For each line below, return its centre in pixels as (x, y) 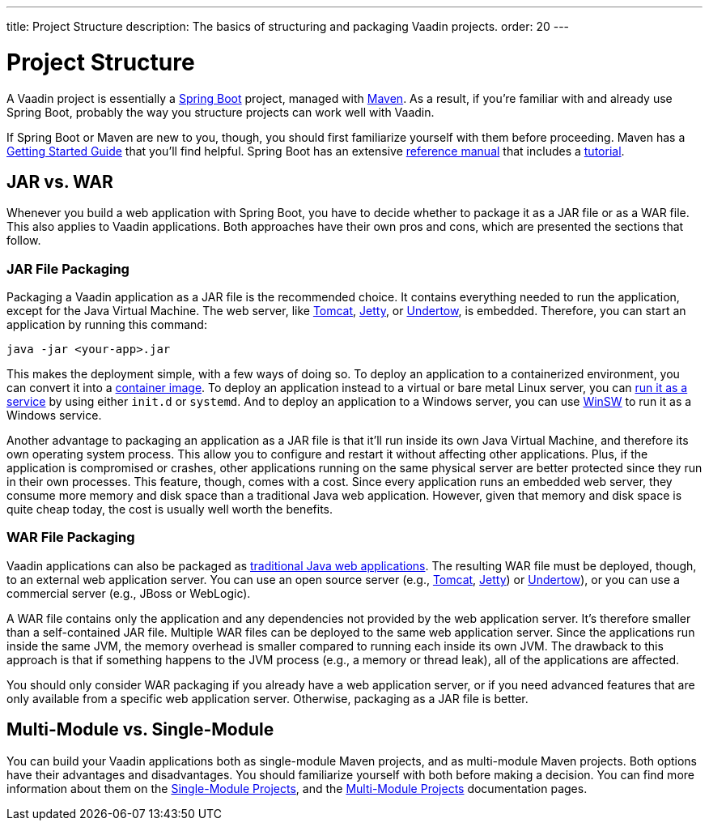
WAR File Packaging (71, 537)
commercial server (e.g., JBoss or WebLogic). (129, 593)
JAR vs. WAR (60, 181)
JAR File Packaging (68, 269)
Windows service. (54, 416)
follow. (24, 241)
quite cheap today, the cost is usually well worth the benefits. (170, 509)
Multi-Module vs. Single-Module (140, 730)
